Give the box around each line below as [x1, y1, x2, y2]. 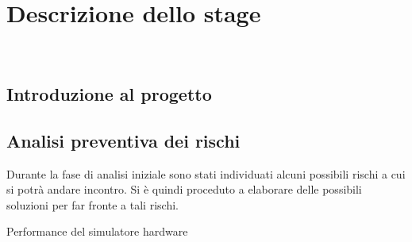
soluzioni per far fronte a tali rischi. [6, 196, 179, 213]
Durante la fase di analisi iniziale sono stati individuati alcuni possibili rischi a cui [6, 165, 406, 182]
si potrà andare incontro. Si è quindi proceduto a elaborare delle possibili [6, 181, 362, 198]
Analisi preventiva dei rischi [6, 128, 241, 152]
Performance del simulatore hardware [6, 223, 188, 240]
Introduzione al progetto [6, 82, 212, 106]
